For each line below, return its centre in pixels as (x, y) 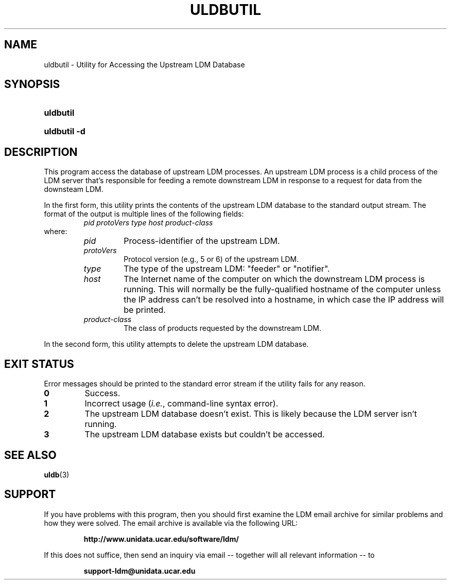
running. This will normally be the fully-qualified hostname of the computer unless (282, 289)
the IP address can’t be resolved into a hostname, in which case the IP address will (284, 300)
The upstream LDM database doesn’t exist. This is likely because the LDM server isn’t (251, 414)
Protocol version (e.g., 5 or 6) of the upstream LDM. (211, 259)
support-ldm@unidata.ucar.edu (140, 571)
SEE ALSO (30, 455)
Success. (102, 393)
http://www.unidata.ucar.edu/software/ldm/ (161, 539)
